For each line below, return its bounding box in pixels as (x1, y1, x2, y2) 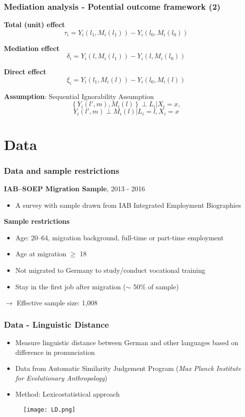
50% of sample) (133, 281, 179, 291)
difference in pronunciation (15, 347, 95, 357)
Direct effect (4, 67, 47, 77)
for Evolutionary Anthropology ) (15, 372, 108, 383)
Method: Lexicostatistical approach (15, 389, 120, 399)
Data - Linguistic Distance (4, 318, 109, 330)
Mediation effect (4, 43, 60, 53)
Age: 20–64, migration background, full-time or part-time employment (15, 232, 224, 242)
